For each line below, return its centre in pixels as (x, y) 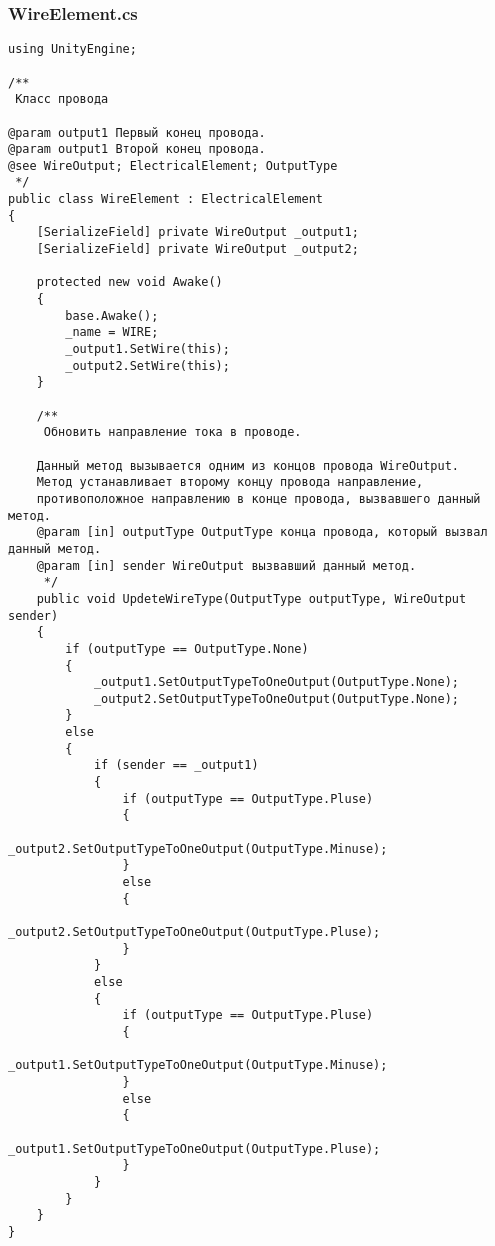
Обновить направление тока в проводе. (172, 432)
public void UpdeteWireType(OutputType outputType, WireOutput (251, 598)
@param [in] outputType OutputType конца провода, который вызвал (262, 532)
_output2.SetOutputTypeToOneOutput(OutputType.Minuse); (198, 848)
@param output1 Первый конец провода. (137, 132)
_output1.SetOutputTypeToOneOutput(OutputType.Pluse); (194, 1148)
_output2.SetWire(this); (147, 365)
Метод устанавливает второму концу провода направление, (230, 482)
